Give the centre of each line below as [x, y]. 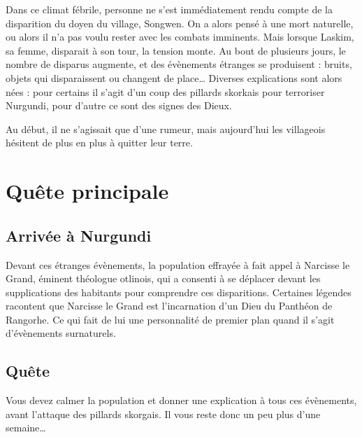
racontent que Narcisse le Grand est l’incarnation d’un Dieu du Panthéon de [169, 306]
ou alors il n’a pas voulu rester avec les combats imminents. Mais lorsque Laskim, [180, 37]
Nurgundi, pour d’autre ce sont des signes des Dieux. [119, 105]
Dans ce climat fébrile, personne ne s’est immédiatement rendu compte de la [169, 9]
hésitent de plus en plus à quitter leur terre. [99, 143]
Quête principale [87, 191]
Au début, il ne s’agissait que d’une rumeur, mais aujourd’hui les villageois [166, 129]
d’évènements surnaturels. [61, 333]
